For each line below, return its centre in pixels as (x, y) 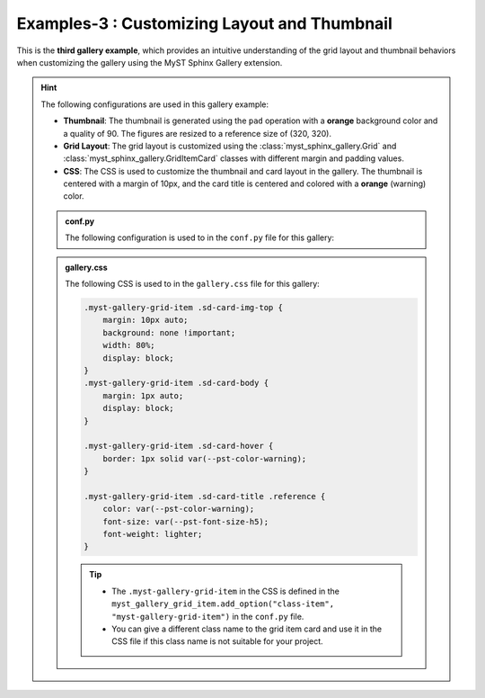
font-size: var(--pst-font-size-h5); (186, 521)
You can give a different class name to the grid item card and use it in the (247, 629)
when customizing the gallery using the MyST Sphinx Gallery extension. (150, 62)
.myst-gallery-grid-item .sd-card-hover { (179, 446)
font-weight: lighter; (153, 534)
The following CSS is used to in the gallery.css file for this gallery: (193, 284)
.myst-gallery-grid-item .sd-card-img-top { (183, 307)
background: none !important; (169, 332)
